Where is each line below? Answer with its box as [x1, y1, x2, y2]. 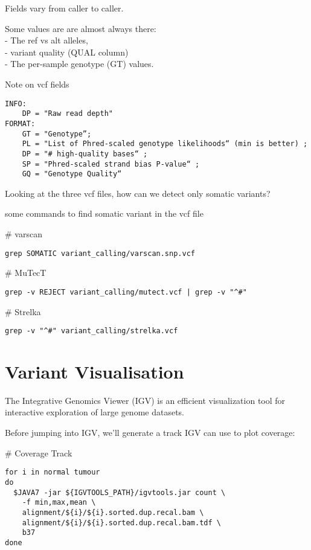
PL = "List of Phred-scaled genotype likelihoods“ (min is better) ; [22, 139, 308, 149]
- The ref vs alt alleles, [5, 34, 88, 46]
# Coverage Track [5, 446, 72, 459]
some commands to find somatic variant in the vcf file [5, 207, 204, 220]
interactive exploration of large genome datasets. [5, 406, 184, 418]
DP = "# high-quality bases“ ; [22, 149, 148, 158]
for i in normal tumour [5, 468, 100, 477]
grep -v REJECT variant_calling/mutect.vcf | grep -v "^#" [5, 287, 247, 296]
